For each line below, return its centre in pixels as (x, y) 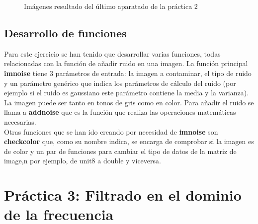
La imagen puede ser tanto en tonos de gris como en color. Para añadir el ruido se (129, 102)
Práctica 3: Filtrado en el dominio (123, 195)
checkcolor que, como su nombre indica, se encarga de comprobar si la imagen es (129, 141)
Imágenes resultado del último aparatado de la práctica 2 (111, 6)
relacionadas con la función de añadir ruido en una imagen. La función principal (126, 63)
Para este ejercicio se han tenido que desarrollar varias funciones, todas (112, 53)
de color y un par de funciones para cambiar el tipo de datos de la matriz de (120, 151)
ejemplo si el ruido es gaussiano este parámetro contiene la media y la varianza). (127, 93)
